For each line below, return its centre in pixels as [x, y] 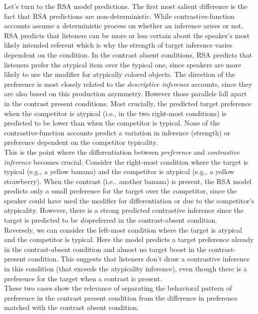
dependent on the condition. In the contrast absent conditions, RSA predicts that [128, 54]
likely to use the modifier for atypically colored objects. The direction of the [120, 74]
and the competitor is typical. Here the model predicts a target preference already [129, 239]
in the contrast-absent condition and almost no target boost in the [105, 249]
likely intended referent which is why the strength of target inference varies [118, 45]
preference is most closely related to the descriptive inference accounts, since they [128, 84]
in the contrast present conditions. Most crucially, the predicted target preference [128, 103]
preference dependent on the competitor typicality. [81, 142]
